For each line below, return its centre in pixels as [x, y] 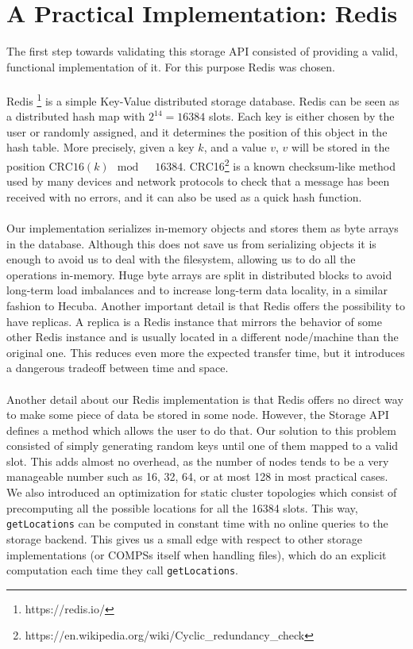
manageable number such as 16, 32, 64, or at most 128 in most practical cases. [197, 476]
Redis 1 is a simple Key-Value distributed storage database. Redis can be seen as [203, 99]
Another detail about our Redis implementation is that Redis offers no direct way [205, 399]
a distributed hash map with [76, 116]
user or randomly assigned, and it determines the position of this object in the [197, 131]
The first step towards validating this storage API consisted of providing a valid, [202, 51]
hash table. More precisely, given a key [100, 147]
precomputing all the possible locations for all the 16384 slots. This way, [182, 507]
